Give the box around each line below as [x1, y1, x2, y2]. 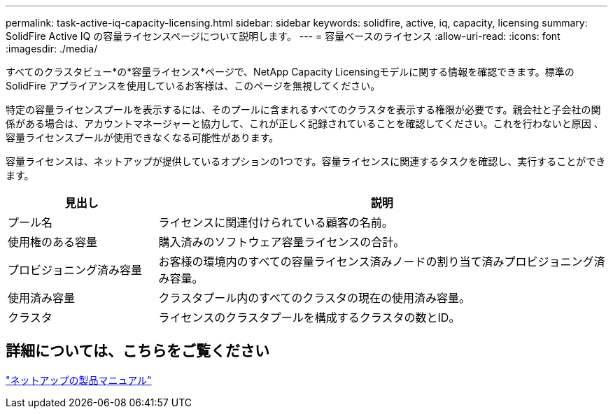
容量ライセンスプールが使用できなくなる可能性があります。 [6, 131, 279, 143]
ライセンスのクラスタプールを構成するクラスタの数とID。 [158, 310, 460, 324]
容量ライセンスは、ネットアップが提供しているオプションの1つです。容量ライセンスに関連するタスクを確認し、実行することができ [6, 155, 606, 167]
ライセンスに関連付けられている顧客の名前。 [158, 215, 393, 229]
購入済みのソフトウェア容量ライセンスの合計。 [158, 235, 405, 249]
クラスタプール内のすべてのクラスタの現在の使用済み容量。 [158, 291, 471, 305]
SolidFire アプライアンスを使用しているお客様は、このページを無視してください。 [6, 80, 381, 92]
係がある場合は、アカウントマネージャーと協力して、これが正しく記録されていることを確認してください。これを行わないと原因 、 [6, 117, 604, 129]
